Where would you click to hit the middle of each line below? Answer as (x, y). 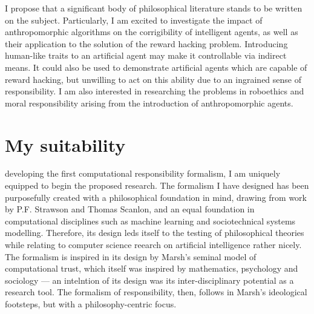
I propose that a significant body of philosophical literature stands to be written (154, 8)
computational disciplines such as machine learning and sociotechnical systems (150, 221)
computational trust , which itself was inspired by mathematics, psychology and (152, 268)
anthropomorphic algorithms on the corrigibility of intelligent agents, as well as (152, 32)
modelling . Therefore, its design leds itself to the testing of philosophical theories (155, 233)
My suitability (65, 144)
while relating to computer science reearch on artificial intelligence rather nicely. (153, 245)
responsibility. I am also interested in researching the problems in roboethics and (155, 91)
